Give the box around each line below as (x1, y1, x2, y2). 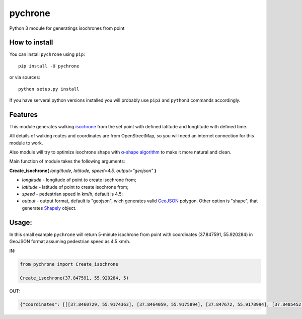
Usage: (9, 218, 33, 226)
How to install (9, 38, 53, 47)
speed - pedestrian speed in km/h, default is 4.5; (22, 191, 123, 197)
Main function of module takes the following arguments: (9, 158, 125, 165)
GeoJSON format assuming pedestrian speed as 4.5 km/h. (9, 238, 131, 245)
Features (9, 110, 38, 119)
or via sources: (9, 74, 40, 81)
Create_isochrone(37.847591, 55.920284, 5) (20, 275, 129, 281)
